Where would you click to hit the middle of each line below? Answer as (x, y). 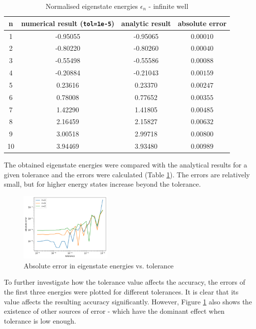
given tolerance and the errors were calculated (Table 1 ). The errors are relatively (127, 174)
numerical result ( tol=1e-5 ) (68, 23)
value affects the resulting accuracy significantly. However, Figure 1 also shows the (128, 301)
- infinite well (168, 6)
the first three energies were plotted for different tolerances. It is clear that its (121, 291)
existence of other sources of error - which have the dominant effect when (114, 311)
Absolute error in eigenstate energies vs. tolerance (99, 265)
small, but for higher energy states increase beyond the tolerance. (102, 184)
